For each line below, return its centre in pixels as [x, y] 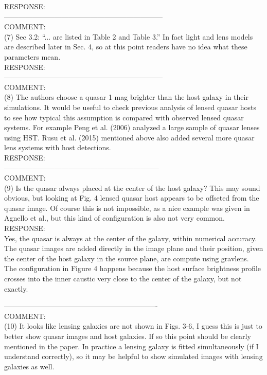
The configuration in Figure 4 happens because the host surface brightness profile [133, 268]
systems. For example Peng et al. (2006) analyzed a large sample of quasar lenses [132, 127]
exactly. [16, 288]
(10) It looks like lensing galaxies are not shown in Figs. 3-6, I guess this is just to [133, 326]
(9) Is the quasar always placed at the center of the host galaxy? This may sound [132, 187]
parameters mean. [32, 56]
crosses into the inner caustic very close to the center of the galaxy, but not [123, 279]
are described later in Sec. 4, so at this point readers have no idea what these [126, 47]
